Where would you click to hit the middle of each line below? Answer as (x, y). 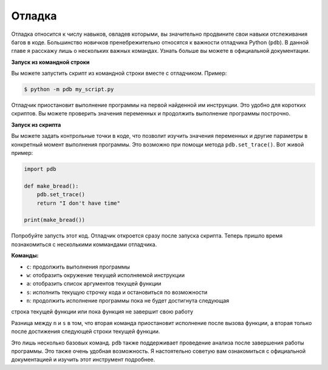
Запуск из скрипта (36, 125)
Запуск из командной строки (50, 62)
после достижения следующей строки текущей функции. (86, 332)
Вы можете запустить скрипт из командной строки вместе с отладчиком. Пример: (119, 74)
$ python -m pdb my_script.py (69, 89)
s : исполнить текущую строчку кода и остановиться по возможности (117, 292)
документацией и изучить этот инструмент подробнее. (83, 360)
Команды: (25, 256)
